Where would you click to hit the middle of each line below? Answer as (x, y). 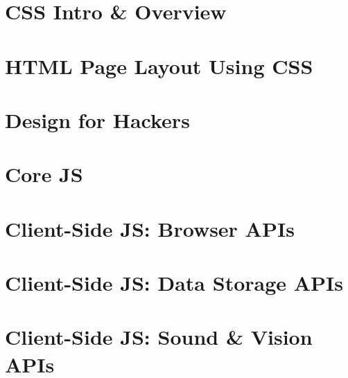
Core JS (44, 174)
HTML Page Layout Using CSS (159, 65)
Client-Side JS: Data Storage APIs (174, 283)
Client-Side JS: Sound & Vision (159, 337)
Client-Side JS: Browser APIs (150, 228)
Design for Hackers (97, 119)
